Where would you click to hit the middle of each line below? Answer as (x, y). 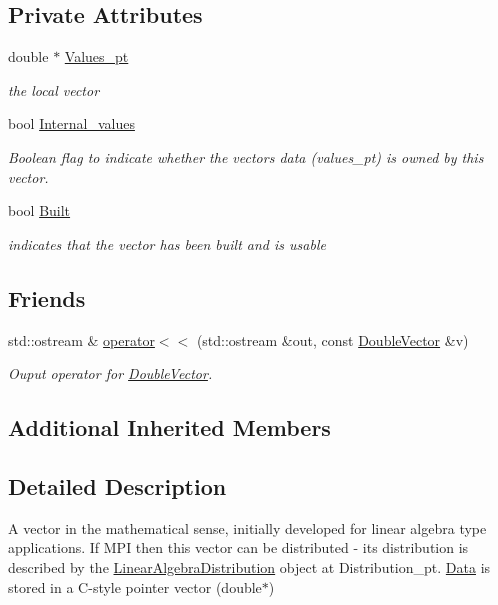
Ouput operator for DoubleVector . (110, 373)
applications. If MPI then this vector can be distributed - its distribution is (238, 547)
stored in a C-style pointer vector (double (135, 586)
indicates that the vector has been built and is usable (167, 243)
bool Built (39, 210)
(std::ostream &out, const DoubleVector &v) (332, 339)
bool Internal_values (71, 123)
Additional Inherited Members (169, 427)
